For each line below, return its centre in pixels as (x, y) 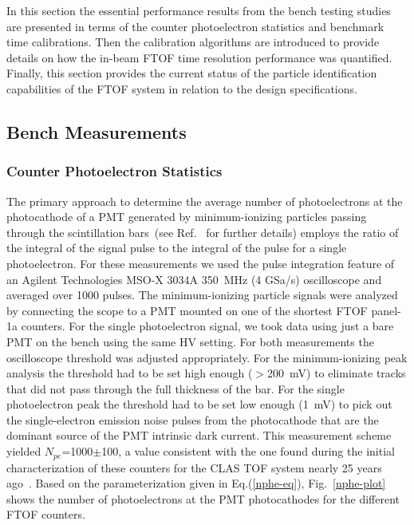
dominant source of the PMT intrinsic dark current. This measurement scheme (199, 435)
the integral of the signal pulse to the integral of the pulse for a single (177, 248)
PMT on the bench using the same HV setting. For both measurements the (190, 341)
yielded (24, 451)
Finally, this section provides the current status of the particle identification (192, 73)
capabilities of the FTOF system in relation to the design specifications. (182, 88)
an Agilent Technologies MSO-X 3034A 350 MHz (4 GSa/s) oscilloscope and (194, 279)
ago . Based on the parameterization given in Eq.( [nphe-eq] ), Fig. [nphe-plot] (196, 483)
